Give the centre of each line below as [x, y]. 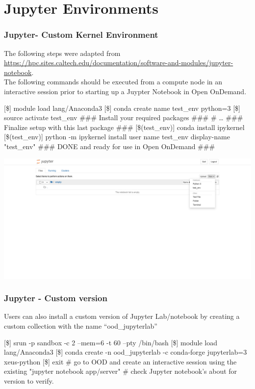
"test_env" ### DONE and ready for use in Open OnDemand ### [110, 146]
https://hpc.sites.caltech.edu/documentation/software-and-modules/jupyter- [119, 63]
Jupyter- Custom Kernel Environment [81, 35]
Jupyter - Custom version [56, 298]
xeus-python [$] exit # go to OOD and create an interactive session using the [120, 361]
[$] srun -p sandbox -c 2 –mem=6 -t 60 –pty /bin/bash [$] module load [111, 342]
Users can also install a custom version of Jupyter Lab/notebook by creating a [122, 316]
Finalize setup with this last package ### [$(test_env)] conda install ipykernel [124, 127]
